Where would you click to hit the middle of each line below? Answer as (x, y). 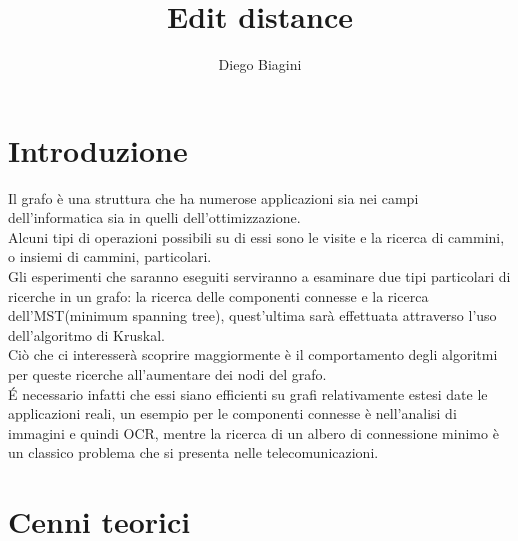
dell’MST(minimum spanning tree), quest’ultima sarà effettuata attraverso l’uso (252, 315)
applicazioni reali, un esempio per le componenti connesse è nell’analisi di (232, 413)
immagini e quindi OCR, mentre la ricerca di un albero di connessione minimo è (253, 432)
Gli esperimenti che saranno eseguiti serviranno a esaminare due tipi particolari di (259, 276)
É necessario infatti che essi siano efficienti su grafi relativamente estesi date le (248, 393)
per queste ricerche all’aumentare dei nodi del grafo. (167, 374)
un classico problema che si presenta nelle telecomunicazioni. (193, 452)
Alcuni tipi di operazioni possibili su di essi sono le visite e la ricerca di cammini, (256, 236)
